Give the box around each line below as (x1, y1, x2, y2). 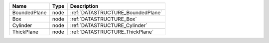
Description (70, 3, 99, 9)
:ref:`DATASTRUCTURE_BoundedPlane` (70, 9, 162, 16)
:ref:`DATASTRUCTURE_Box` (70, 16, 137, 22)
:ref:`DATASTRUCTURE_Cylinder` (70, 22, 147, 29)
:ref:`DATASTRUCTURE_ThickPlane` (70, 28, 154, 35)
